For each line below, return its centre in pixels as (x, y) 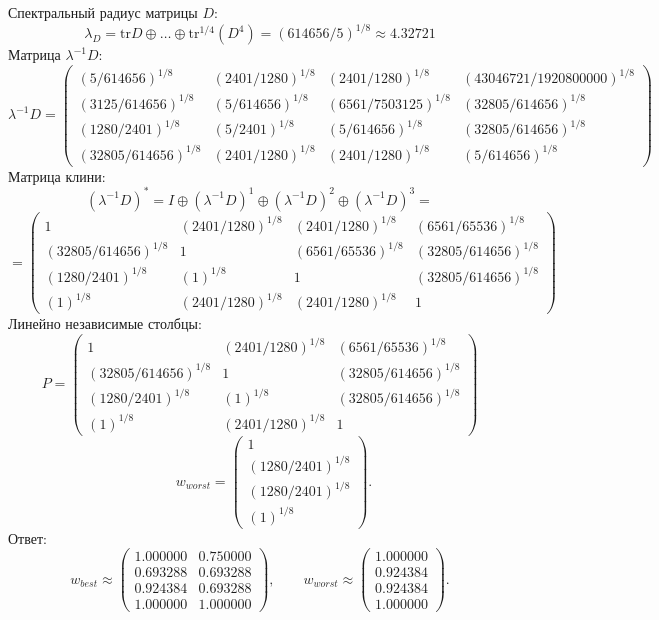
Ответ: (27, 537)
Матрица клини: (57, 175)
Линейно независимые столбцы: (105, 323)
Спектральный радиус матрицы (103, 12)
